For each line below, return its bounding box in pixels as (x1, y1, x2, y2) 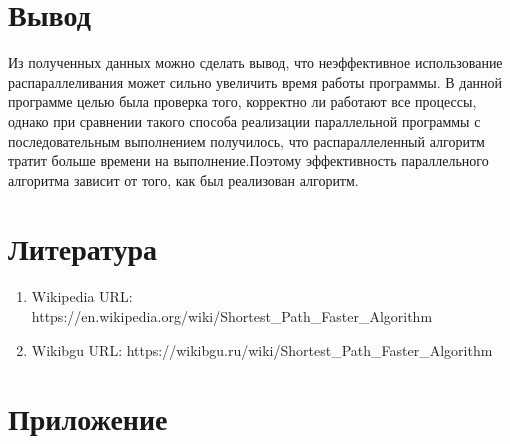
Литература (8, 228, 157, 269)
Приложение (8, 398, 168, 439)
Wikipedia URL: (31, 286, 133, 307)
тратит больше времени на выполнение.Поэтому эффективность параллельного (8, 150, 489, 171)
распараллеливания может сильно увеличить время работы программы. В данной (8, 71, 503, 92)
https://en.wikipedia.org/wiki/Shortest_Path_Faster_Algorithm (31, 306, 433, 326)
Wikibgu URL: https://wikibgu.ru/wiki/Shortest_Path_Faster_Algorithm (31, 339, 493, 360)
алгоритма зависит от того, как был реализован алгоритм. (8, 169, 359, 190)
